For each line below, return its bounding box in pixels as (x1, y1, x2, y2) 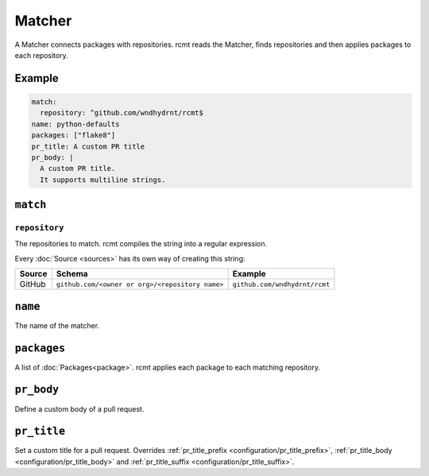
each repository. (14, 50, 68, 60)
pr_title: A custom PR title (31, 141, 145, 151)
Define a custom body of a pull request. (14, 404, 145, 413)
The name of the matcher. (14, 320, 99, 330)
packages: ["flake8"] (31, 131, 116, 140)
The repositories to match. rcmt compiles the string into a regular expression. (14, 239, 268, 249)
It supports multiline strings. (40, 175, 166, 184)
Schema (56, 269, 88, 280)
